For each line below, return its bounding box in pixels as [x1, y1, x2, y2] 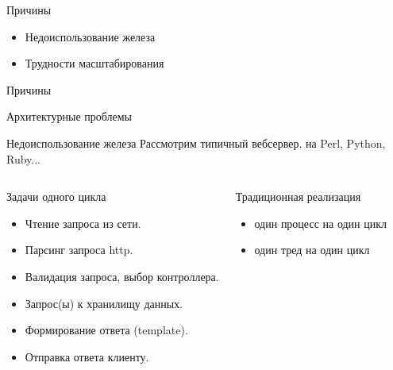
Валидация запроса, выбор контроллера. [25, 268, 219, 284]
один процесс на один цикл [254, 214, 387, 231]
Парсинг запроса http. [25, 241, 133, 258]
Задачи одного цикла [6, 188, 106, 205]
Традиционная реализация [235, 188, 361, 205]
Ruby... [6, 150, 40, 167]
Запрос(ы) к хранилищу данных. [25, 295, 183, 311]
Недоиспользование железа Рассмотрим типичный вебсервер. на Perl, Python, [6, 134, 386, 151]
